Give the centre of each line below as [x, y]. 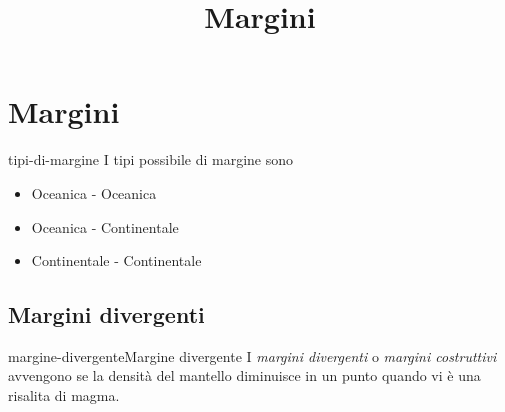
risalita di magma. [64, 395]
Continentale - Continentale [116, 260]
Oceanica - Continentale [105, 226]
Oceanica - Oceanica [94, 192]
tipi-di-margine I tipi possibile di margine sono [151, 159]
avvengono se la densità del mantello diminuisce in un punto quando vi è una [244, 375]
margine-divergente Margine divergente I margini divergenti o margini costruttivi [252, 355]
